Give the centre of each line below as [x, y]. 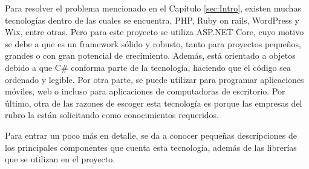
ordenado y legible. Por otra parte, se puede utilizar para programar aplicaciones [154, 79]
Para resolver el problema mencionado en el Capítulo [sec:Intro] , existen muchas [153, 8]
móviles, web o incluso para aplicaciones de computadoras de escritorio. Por [145, 91]
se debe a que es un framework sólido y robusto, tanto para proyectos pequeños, [153, 43]
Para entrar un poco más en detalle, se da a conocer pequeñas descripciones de [151, 135]
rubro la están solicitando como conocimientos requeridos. [112, 115]
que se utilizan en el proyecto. [60, 159]
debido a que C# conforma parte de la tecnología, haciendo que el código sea [148, 67]
